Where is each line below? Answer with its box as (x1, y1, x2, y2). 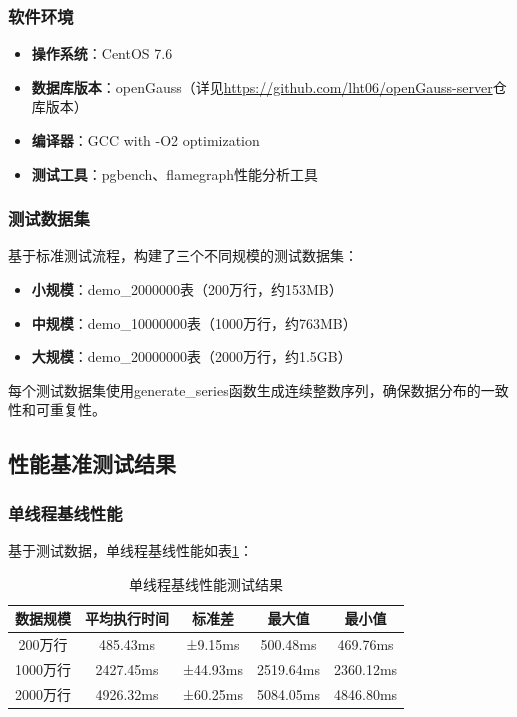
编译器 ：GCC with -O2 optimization (31, 130, 260, 150)
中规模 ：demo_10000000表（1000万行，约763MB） (31, 312, 357, 333)
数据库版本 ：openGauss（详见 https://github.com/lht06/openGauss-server (31, 76, 493, 97)
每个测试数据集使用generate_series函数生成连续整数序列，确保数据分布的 (8, 379, 481, 400)
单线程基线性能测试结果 (129, 573, 284, 594)
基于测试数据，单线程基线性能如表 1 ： (8, 539, 253, 560)
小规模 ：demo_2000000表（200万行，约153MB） (31, 279, 343, 299)
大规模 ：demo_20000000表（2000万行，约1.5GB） (31, 346, 352, 367)
